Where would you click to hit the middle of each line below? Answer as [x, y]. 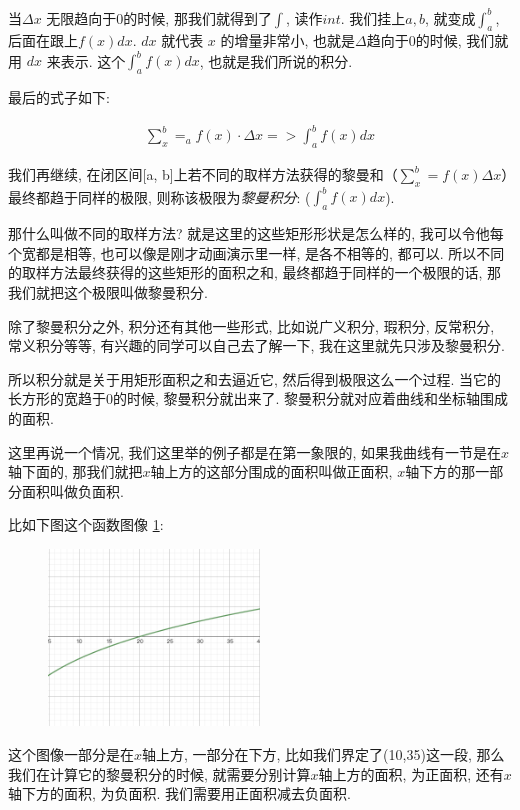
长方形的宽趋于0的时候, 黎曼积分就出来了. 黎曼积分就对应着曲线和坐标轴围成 [258, 398]
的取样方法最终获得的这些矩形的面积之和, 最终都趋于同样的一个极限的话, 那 [255, 272]
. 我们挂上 [373, 17]
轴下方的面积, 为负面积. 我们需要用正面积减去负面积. [179, 793]
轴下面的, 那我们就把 [75, 471]
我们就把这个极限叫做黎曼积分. [108, 291]
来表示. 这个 [86, 60]
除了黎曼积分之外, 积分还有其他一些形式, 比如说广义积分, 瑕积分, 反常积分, [251, 325]
